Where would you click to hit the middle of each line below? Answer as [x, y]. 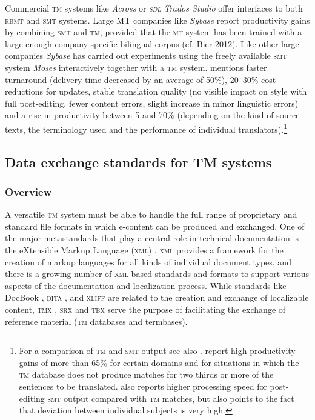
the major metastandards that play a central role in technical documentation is [152, 238]
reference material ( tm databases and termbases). [96, 321]
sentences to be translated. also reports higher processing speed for [143, 386]
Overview [28, 191]
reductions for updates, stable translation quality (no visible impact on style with [156, 91]
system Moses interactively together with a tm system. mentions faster [136, 67]
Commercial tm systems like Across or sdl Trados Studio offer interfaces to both [154, 8]
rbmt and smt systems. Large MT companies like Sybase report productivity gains [157, 20]
